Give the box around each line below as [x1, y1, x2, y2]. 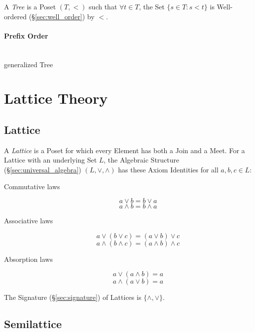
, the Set [139, 1, 165, 11]
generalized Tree [4, 59, 53, 69]
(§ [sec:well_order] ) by [29, 11, 95, 21]
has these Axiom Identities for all [118, 164, 219, 174]
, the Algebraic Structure [104, 155, 180, 165]
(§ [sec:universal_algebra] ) [4, 164, 81, 174]
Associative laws [4, 215, 53, 226]
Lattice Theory [4, 88, 108, 108]
